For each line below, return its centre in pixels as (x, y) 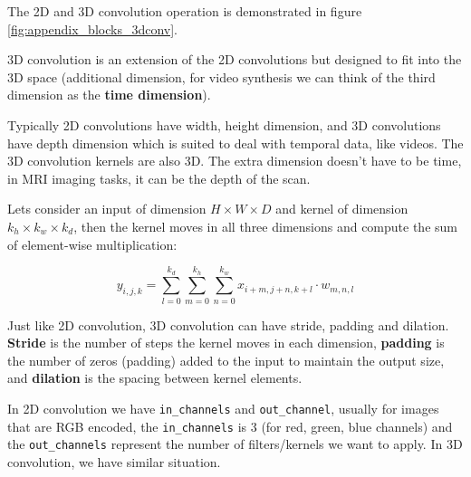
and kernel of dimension (342, 209)
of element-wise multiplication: (92, 244)
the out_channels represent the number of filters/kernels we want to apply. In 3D (235, 444)
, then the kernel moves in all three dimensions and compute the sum (265, 226)
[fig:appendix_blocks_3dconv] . (92, 29)
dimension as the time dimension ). (109, 95)
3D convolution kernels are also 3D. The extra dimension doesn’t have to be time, (235, 161)
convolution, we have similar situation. (114, 462)
